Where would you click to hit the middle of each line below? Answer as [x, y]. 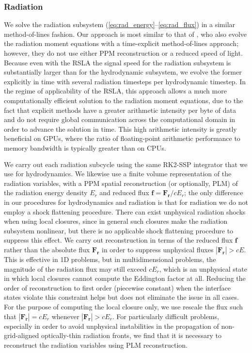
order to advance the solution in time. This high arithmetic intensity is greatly [120, 129]
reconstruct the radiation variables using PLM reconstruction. [96, 345]
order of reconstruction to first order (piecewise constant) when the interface [118, 287]
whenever [65, 316]
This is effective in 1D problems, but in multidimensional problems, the [110, 259]
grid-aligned [22, 335]
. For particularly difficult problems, [165, 316]
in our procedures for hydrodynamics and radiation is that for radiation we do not [126, 202]
